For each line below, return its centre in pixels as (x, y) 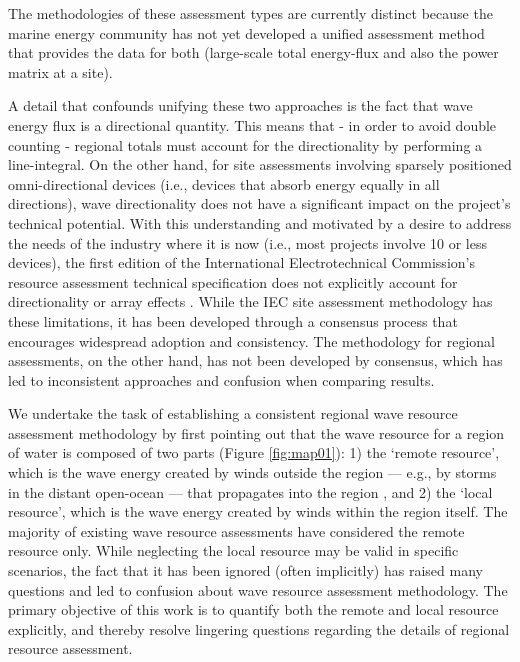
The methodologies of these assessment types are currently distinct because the (250, 13)
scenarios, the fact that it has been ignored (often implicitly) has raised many (245, 570)
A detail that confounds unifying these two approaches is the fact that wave (240, 105)
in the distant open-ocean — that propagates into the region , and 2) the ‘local (250, 491)
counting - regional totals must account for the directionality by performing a (245, 144)
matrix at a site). (60, 71)
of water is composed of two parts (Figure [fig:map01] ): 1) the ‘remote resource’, (254, 452)
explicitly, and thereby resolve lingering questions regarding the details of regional (259, 628)
